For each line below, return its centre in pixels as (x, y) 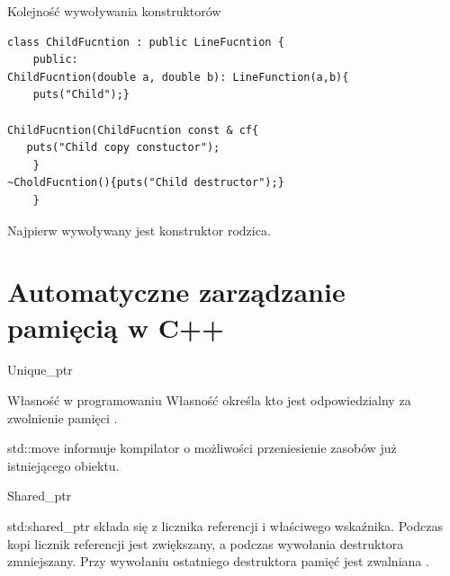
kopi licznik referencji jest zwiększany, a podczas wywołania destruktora (206, 543)
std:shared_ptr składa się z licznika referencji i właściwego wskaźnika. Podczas (225, 526)
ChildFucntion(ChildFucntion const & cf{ (133, 130)
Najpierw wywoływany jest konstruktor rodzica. (139, 230)
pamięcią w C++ (116, 327)
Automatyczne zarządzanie (176, 292)
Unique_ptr (40, 370)
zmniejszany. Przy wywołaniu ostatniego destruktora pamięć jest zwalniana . (218, 561)
